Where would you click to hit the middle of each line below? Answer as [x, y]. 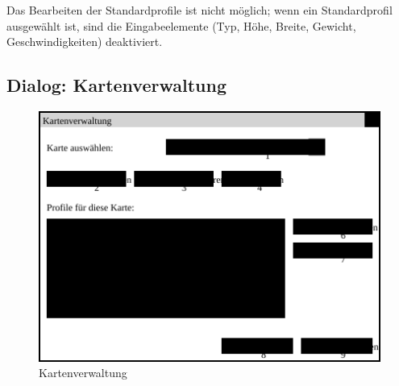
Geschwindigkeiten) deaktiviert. [85, 42]
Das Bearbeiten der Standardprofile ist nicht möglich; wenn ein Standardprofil [199, 10]
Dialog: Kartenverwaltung [116, 85]
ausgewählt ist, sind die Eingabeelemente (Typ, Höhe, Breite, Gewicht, [181, 25]
